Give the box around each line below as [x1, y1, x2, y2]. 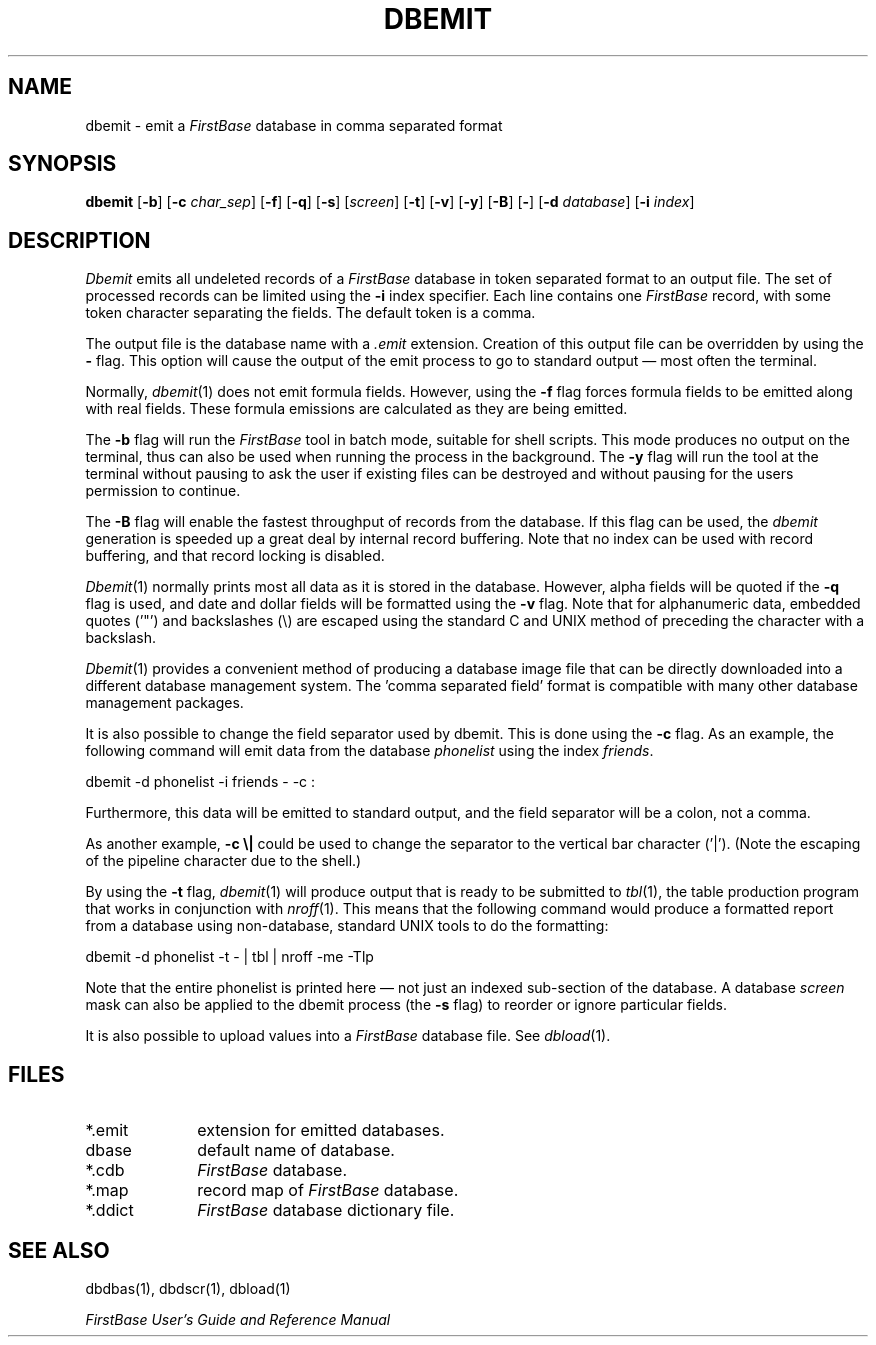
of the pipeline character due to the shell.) [85, 852, 362, 870]
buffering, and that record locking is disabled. [85, 547, 385, 565]
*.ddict [85, 1200, 134, 1221]
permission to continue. [85, 482, 241, 500]
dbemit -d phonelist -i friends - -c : [85, 773, 316, 791]
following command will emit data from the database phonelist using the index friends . [85, 742, 654, 760]
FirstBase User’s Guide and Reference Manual [85, 1310, 391, 1328]
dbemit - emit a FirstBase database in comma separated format [85, 116, 503, 134]
